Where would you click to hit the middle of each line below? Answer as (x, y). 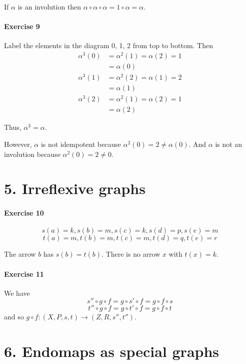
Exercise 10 (24, 213)
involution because (32, 154)
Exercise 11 (24, 274)
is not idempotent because (81, 144)
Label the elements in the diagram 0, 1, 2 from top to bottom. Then (108, 45)
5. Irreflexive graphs (75, 188)
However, (18, 144)
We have (17, 293)
